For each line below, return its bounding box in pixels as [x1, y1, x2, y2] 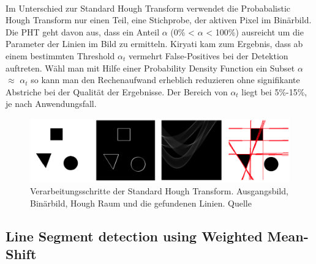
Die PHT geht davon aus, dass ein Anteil [6, 25, 160, 38]
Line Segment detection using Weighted [6, 226, 263, 245]
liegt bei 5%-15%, [241, 85, 307, 98]
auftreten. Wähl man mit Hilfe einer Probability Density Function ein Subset [6, 61, 295, 74]
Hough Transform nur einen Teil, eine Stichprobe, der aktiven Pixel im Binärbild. [6, 13, 312, 26]
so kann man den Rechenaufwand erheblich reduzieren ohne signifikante [31, 73, 300, 86]
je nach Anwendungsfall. [6, 97, 97, 110]
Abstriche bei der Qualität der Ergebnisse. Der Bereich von [6, 85, 228, 98]
